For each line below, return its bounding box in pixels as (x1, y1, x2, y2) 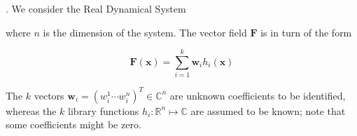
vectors (34, 88, 64, 102)
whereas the (6, 103, 57, 118)
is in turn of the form (260, 25, 352, 39)
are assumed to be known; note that (190, 103, 346, 118)
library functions (68, 103, 139, 118)
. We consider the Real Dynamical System (6, 1, 186, 15)
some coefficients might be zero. (6, 117, 141, 132)
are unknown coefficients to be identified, (169, 88, 346, 102)
